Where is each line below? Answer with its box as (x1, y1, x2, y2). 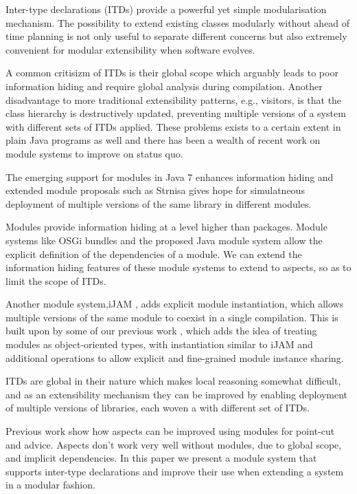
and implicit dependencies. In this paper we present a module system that (5, 451, 317, 465)
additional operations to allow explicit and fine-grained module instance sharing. (5, 350, 344, 365)
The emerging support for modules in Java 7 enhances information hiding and (5, 169, 334, 184)
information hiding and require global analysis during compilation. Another (5, 78, 323, 93)
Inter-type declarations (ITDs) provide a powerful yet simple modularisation (5, 2, 327, 16)
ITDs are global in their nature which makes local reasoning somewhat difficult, (5, 374, 341, 388)
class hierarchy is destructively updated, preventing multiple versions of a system (5, 106, 346, 120)
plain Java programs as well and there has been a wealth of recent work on (5, 133, 321, 147)
